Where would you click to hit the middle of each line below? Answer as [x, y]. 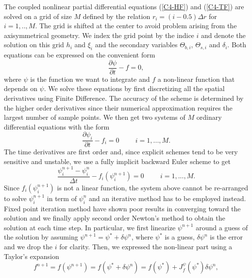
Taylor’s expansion [32, 256]
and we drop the [28, 246]
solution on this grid [34, 45]
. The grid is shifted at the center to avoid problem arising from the [136, 26]
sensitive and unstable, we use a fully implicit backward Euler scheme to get [117, 161]
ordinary [209, 117]
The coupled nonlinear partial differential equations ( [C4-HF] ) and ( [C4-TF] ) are [124, 6]
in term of [62, 198]
